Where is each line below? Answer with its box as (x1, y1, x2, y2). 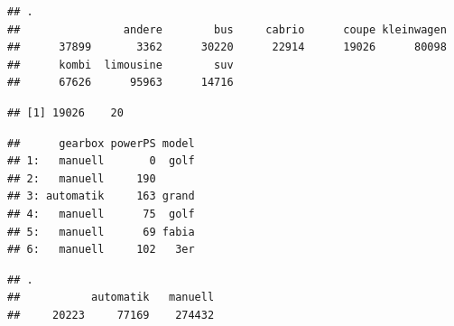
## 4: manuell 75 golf (7, 207, 195, 220)
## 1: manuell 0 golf (7, 154, 195, 168)
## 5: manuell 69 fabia (7, 225, 195, 238)
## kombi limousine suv (7, 58, 234, 71)
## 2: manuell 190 (7, 172, 156, 185)
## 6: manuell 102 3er (7, 243, 195, 256)
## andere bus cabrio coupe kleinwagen (7, 23, 447, 36)
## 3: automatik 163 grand (7, 190, 195, 203)
